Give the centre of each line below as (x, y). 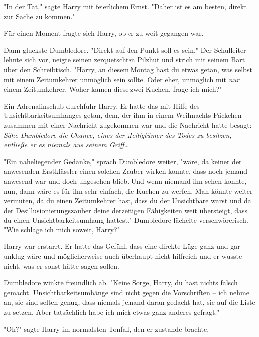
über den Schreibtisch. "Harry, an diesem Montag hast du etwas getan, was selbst (128, 69)
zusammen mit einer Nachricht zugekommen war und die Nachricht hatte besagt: (128, 125)
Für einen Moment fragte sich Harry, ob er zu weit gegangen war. (104, 33)
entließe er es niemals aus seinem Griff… (66, 145)
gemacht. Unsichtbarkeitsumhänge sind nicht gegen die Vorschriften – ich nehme (127, 292)
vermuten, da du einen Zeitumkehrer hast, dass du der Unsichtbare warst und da (128, 200)
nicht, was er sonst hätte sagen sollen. (62, 266)
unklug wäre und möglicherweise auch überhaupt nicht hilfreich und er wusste (123, 256)
